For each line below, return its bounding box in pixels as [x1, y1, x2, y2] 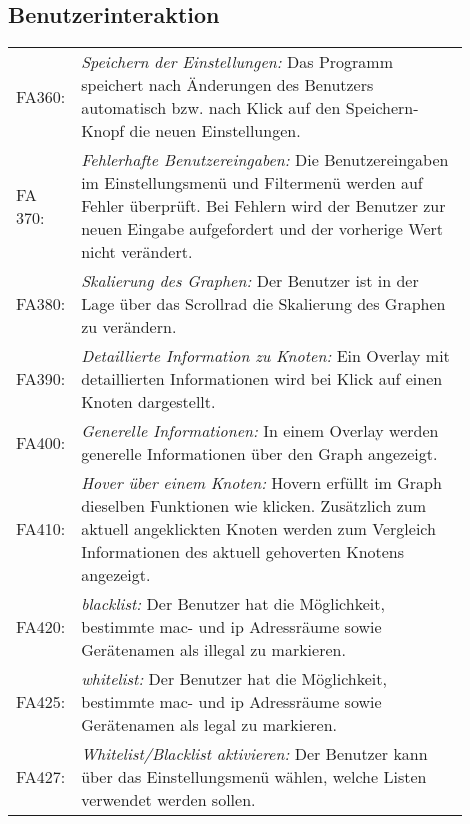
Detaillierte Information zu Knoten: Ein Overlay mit [81, 344, 450, 368]
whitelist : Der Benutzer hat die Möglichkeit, [81, 667, 387, 691]
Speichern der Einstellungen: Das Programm [81, 50, 394, 74]
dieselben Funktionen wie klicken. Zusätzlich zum [81, 494, 426, 518]
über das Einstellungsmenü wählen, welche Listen [81, 765, 427, 789]
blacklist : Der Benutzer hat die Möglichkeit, [81, 592, 385, 616]
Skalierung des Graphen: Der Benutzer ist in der [81, 269, 419, 293]
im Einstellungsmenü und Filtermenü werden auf [81, 171, 423, 195]
